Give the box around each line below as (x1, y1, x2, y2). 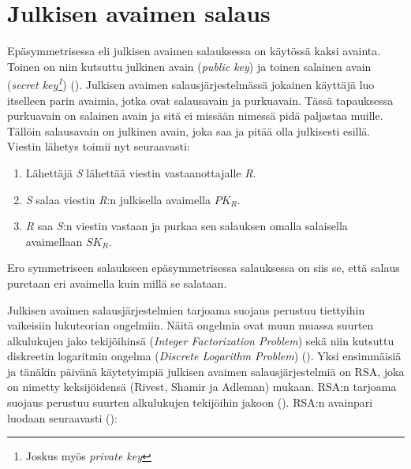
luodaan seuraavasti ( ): (7, 409, 118, 426)
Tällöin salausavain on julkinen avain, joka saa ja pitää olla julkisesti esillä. (7, 122, 371, 139)
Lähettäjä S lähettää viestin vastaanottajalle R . (25, 164, 256, 181)
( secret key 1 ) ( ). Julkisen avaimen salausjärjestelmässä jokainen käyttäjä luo (7, 74, 375, 92)
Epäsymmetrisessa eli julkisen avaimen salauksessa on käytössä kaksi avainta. (7, 43, 381, 59)
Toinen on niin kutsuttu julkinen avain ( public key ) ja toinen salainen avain (7, 58, 372, 74)
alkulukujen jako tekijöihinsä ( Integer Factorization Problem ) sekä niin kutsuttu (7, 332, 394, 348)
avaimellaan (25, 233, 83, 249)
